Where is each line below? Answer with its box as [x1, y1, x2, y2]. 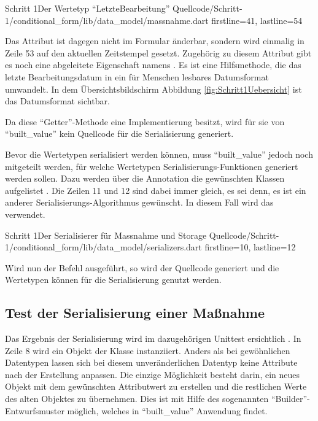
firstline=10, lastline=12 [204, 241, 296, 253]
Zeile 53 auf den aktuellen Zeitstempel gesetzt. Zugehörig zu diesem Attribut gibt [5, 46, 312, 59]
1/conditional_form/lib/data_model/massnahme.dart [5, 14, 209, 26]
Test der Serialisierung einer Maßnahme [5, 303, 265, 322]
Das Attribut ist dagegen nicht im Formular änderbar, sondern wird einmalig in [5, 34, 304, 47]
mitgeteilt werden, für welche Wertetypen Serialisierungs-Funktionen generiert [5, 160, 298, 172]
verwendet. [5, 207, 45, 220]
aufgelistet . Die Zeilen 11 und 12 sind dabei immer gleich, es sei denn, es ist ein [5, 183, 306, 196]
